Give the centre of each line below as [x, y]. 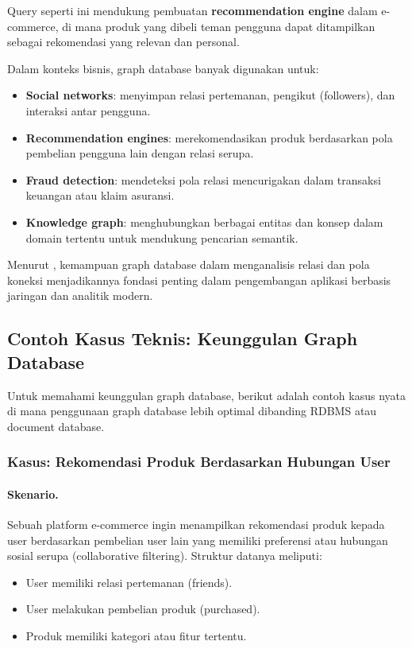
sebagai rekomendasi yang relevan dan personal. [123, 42]
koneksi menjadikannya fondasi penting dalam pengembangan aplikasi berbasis [199, 280]
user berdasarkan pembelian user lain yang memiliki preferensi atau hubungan [198, 540]
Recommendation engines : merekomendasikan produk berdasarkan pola [209, 137]
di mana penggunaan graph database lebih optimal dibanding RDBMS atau [192, 411]
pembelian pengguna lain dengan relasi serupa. [140, 153]
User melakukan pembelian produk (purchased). [143, 609]
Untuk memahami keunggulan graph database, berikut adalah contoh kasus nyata [207, 395]
